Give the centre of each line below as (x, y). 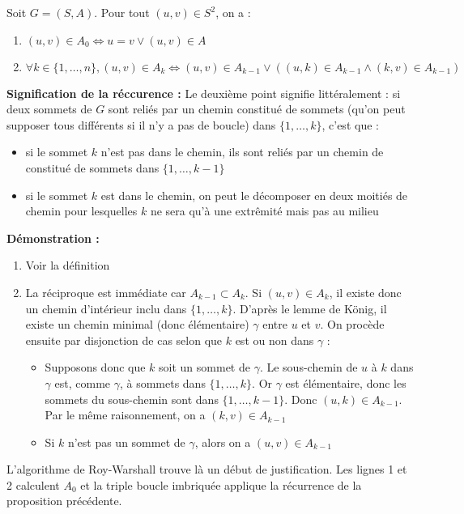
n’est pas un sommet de (126, 442)
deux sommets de (49, 109)
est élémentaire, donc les (346, 382)
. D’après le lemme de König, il (310, 308)
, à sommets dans (162, 382)
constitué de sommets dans (92, 167)
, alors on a (223, 442)
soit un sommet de (204, 367)
